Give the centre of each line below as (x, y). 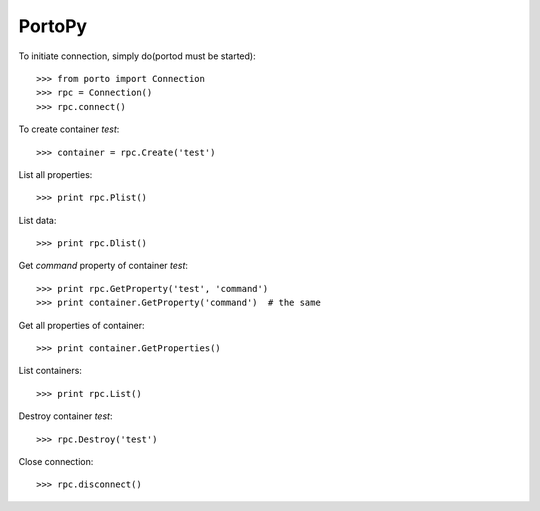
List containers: (50, 371)
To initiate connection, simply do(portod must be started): (137, 56)
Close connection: (56, 461)
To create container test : (69, 129)
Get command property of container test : (103, 266)
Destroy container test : (65, 416)
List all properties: (55, 174)
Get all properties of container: (81, 325)
